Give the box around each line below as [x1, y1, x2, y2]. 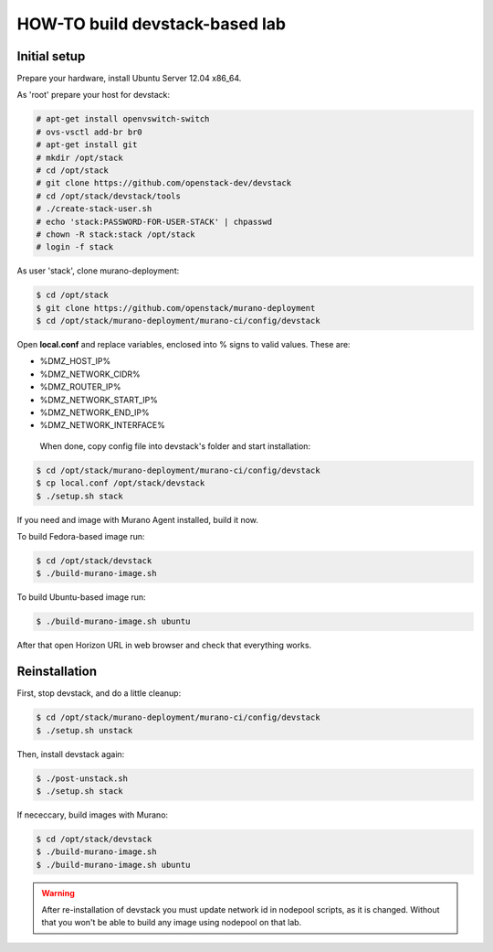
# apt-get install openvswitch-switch [36, 114, 210, 124]
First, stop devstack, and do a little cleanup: [16, 688, 182, 699]
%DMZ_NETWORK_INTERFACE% [39, 420, 166, 431]
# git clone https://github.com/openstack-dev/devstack [36, 178, 292, 188]
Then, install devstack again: [16, 748, 125, 759]
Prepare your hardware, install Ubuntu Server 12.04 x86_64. [16, 73, 242, 84]
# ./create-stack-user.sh [36, 204, 152, 214]
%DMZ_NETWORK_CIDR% [39, 369, 141, 380]
